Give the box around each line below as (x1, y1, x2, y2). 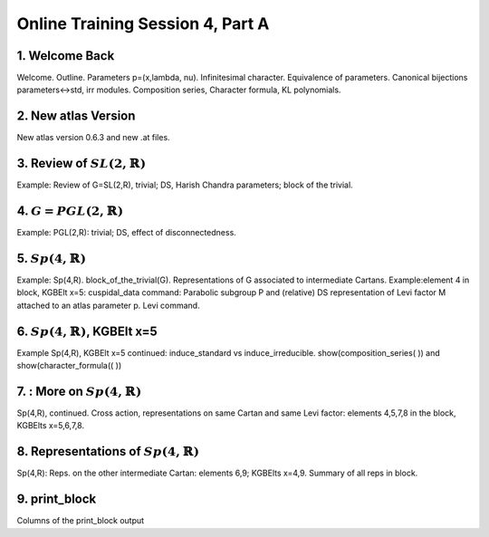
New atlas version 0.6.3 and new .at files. (16, 132, 171, 143)
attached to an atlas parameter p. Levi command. (16, 300, 200, 311)
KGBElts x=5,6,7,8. (16, 420, 85, 431)
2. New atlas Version (16, 109, 136, 124)
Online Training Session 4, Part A (16, 14, 270, 34)
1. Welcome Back (16, 48, 115, 63)
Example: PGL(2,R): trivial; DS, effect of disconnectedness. (16, 227, 237, 238)
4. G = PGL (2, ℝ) (16, 204, 124, 219)
